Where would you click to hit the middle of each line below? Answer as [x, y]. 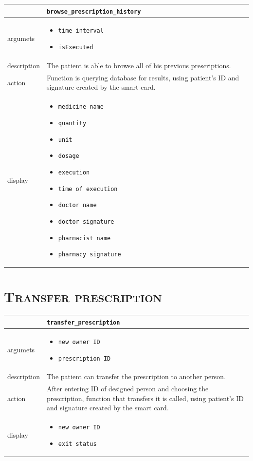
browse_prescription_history [94, 11]
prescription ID [84, 358]
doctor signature [86, 221]
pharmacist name [84, 238]
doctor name [77, 205]
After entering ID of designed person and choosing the [128, 389]
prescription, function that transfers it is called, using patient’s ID [145, 398]
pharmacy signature [90, 255]
